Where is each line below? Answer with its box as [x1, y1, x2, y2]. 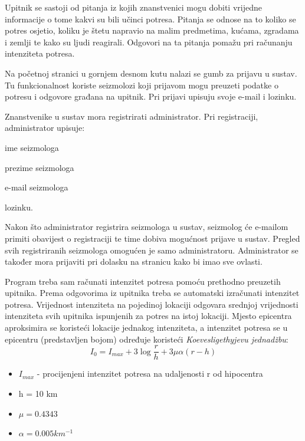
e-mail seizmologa [5, 181, 68, 193]
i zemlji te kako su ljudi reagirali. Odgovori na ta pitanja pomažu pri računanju [5, 35, 293, 48]
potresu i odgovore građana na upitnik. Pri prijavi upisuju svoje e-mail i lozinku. [5, 90, 297, 103]
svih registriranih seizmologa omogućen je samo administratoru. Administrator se [5, 243, 299, 256]
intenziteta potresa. [5, 47, 75, 60]
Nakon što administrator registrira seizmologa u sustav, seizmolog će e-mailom [5, 220, 288, 233]
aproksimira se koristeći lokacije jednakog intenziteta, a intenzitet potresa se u [5, 321, 288, 334]
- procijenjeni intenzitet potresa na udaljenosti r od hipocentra [37, 367, 263, 380]
